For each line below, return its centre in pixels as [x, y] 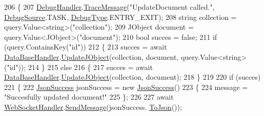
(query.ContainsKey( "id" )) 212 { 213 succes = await [86, 47]
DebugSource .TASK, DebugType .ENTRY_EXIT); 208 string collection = [120, 17]
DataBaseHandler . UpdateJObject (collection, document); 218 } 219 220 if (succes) [133, 77]
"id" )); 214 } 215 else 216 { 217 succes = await [80, 67]
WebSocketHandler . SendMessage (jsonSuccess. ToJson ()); [93, 107]
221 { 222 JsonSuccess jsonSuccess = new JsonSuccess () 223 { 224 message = [126, 87]
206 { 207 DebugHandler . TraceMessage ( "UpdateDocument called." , [109, 7]
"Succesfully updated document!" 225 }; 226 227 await [89, 97]
